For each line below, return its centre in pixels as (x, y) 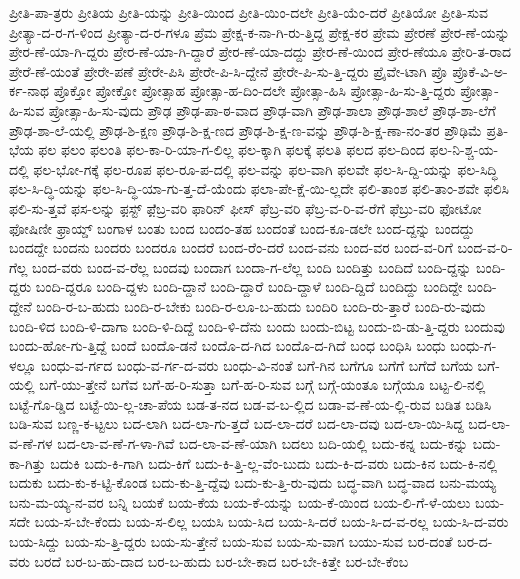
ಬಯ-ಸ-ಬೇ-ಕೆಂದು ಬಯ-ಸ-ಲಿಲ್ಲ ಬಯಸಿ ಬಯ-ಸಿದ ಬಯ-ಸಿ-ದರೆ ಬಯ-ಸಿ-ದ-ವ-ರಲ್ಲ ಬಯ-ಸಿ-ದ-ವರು (271, 521)
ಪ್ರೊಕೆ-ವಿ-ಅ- (480, 70)
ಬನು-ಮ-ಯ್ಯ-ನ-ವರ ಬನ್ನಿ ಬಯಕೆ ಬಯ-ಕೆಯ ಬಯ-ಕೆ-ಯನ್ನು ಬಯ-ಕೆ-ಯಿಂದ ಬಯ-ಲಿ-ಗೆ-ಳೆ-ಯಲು (240, 501)
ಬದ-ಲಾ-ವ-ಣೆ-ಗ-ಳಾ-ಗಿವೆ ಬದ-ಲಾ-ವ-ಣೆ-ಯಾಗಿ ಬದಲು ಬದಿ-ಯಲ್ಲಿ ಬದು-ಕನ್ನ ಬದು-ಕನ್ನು (263, 443)
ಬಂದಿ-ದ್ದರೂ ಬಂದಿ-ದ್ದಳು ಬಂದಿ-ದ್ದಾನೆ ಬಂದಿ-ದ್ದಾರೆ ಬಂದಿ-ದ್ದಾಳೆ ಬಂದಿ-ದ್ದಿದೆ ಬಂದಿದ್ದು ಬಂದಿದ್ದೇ (249, 286)
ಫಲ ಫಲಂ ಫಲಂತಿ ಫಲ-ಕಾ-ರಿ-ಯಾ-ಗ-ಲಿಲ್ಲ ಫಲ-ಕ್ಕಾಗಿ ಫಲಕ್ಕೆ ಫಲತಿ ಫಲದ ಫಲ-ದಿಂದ (231, 149)
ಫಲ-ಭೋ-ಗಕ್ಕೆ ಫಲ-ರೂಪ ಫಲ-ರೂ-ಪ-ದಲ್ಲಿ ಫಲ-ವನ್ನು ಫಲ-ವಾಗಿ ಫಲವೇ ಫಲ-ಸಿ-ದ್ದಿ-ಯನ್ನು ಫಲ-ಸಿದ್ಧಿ (265, 168)
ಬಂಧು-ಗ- (473, 345)
